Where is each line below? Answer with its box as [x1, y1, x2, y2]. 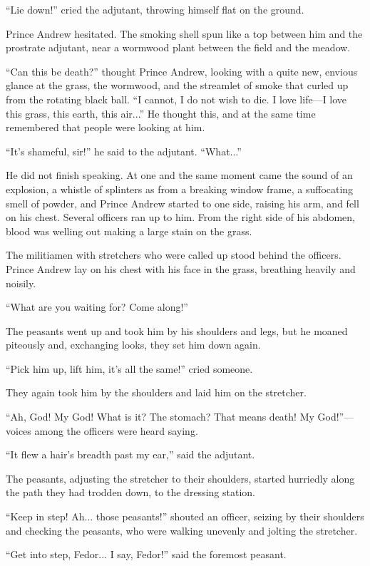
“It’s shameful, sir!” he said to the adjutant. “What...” [6, 143, 242, 158]
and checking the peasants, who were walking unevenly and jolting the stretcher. [6, 523, 358, 537]
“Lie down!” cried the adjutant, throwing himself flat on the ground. [6, 2, 304, 16]
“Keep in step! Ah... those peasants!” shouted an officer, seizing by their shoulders [6, 509, 364, 524]
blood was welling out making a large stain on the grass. [6, 223, 252, 238]
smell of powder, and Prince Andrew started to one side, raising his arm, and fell [6, 195, 359, 210]
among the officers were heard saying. [34, 423, 198, 438]
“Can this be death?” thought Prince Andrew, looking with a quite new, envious [6, 63, 358, 78]
